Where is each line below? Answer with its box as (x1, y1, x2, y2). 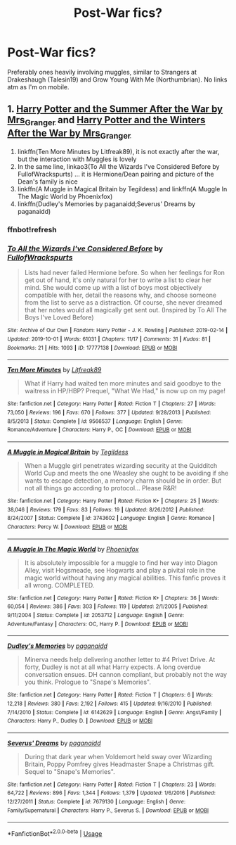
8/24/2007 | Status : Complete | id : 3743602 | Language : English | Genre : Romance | (7, 515, 216, 522)
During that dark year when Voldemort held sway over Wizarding (24, 752, 213, 761)
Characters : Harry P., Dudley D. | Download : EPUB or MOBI (7, 718, 153, 725)
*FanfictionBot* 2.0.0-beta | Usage (7, 828, 103, 838)
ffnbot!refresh (7, 225, 58, 235)
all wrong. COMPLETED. (24, 580, 95, 589)
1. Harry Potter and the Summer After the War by (7, 103, 223, 115)
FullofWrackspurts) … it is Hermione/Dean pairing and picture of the (17, 170, 214, 179)
